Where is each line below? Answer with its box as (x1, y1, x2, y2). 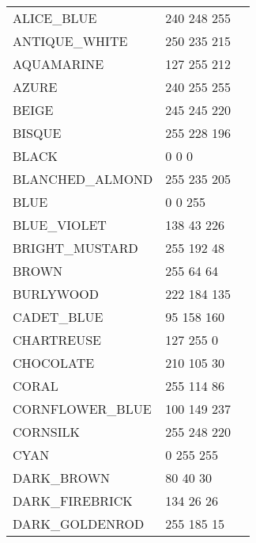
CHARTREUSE (13, 331, 102, 349)
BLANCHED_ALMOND (13, 170, 153, 188)
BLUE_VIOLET (13, 216, 107, 234)
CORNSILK (13, 423, 80, 441)
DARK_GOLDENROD (13, 514, 145, 533)
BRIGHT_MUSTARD (13, 239, 138, 257)
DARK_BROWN (13, 468, 111, 487)
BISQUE (13, 124, 62, 142)
